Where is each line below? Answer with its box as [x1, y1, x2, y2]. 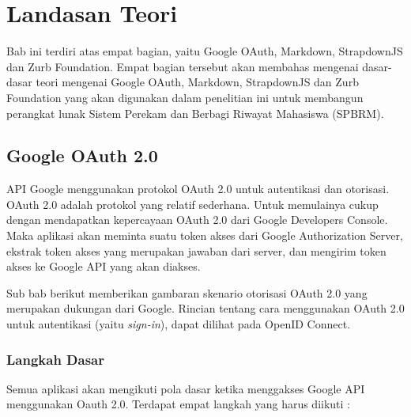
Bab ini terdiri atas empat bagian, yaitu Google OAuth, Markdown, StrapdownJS [6, 43, 403, 59]
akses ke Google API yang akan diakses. [6, 258, 201, 275]
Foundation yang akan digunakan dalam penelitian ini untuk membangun [6, 89, 364, 105]
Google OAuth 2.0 [6, 143, 158, 168]
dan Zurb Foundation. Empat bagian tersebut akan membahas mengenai [6, 58, 359, 74]
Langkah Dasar [6, 349, 105, 369]
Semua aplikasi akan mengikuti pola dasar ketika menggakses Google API [6, 380, 365, 396]
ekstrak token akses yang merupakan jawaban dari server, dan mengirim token [6, 242, 386, 259]
